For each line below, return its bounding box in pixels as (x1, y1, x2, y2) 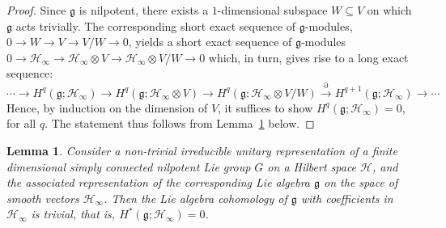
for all (6, 115, 36, 132)
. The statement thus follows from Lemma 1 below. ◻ (45, 115, 315, 132)
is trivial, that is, (31, 205, 116, 222)
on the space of (324, 174, 398, 191)
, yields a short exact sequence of (128, 33, 292, 50)
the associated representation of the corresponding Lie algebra (6, 174, 311, 191)
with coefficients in (300, 189, 393, 206)
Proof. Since (6, 2, 66, 18)
